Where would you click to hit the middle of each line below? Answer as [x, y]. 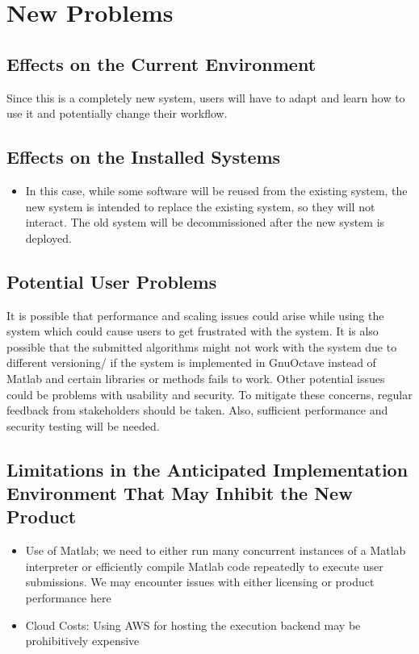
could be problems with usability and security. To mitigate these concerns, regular [209, 394]
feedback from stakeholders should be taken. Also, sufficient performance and [197, 410]
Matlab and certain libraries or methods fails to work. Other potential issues [196, 378]
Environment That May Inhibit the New [180, 493]
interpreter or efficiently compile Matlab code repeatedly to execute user [204, 566]
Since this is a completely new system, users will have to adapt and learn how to [206, 97]
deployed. [48, 237]
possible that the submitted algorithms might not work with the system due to [202, 346]
